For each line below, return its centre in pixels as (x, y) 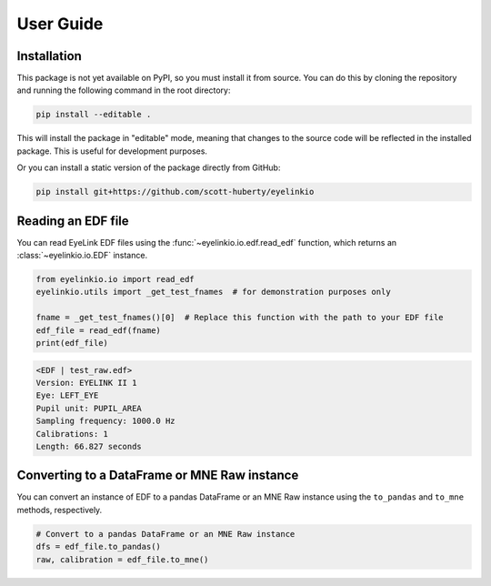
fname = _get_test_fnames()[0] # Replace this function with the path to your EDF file (240, 318)
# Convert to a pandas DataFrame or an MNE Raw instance (165, 534)
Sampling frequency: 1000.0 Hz (106, 421)
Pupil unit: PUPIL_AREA (89, 408)
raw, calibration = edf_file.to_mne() (122, 559)
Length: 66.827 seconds (89, 446)
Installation (49, 56)
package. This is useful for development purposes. (112, 151)
